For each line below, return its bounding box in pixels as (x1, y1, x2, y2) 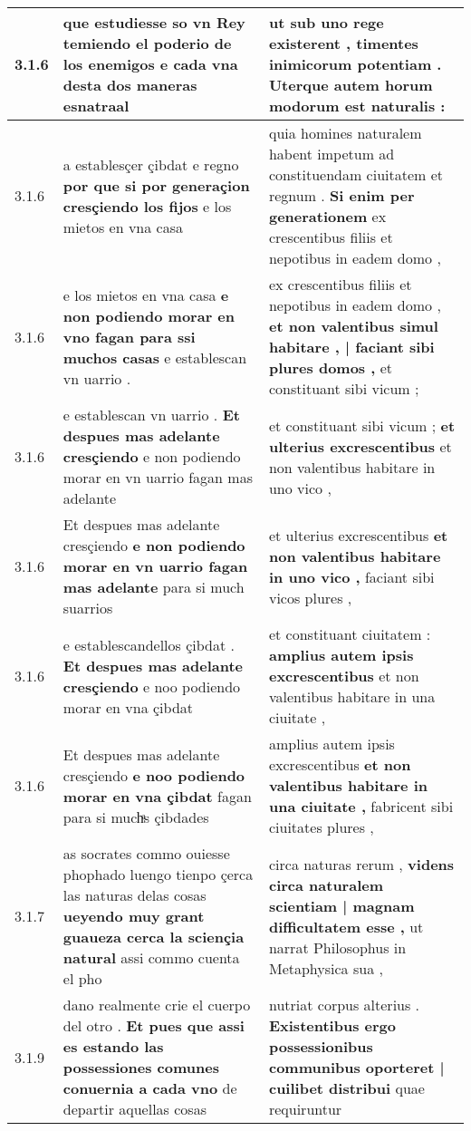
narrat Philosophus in (268, 936, 407, 958)
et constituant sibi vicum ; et (268, 414, 456, 436)
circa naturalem (268, 874, 384, 895)
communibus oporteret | (268, 1057, 445, 1078)
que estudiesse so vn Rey (62, 12, 245, 33)
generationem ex (268, 206, 387, 227)
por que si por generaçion (62, 174, 250, 196)
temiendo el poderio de (62, 33, 232, 53)
